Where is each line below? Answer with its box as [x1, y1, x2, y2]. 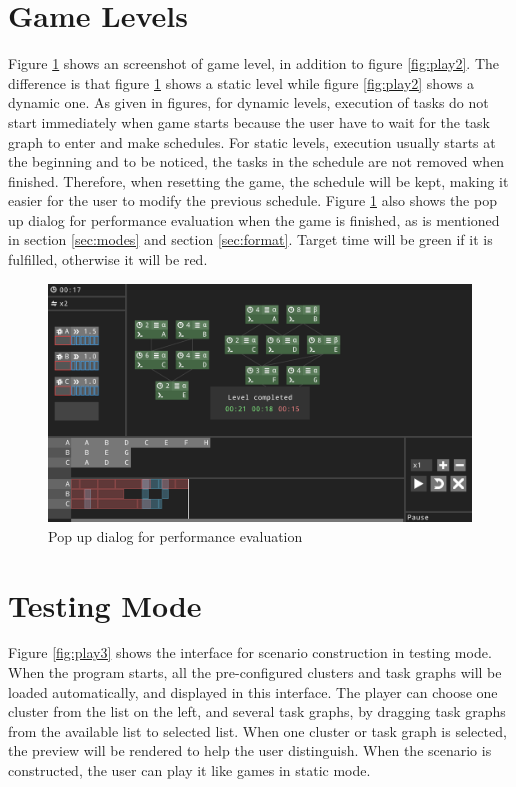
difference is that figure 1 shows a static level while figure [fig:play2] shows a [8, 72, 475, 93]
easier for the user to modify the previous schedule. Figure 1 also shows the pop [8, 190, 497, 211]
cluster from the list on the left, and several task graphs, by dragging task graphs [8, 701, 506, 722]
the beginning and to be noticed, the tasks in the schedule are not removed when [8, 151, 505, 172]
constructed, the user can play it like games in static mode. [8, 760, 371, 781]
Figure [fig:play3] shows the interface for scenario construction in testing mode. [8, 642, 492, 663]
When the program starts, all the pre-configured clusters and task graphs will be [8, 662, 502, 683]
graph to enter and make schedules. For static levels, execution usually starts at [8, 131, 496, 152]
